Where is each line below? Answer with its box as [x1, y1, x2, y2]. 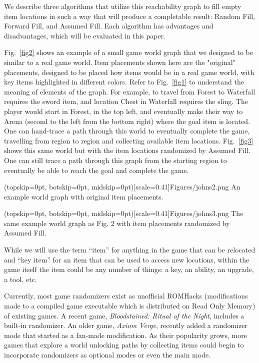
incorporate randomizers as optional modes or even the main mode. [4, 349, 211, 359]
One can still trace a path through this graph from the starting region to [4, 154, 227, 165]
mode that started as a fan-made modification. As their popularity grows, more [4, 329, 247, 340]
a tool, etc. [4, 273, 37, 284]
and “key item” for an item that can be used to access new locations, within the [4, 254, 249, 264]
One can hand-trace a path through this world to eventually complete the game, [4, 125, 250, 136]
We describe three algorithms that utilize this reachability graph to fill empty [4, 1, 241, 11]
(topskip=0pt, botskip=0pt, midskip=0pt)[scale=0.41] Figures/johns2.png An [4, 181, 240, 192]
